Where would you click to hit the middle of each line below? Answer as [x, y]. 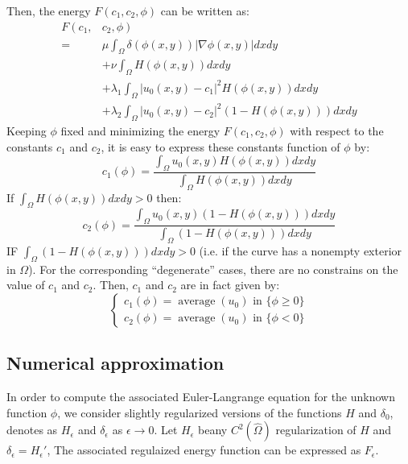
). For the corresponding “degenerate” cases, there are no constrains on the [213, 269]
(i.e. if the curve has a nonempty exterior [301, 250]
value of [26, 285]
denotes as [32, 430]
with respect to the [337, 130]
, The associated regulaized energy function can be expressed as [204, 450]
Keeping [27, 130]
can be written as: [205, 10]
